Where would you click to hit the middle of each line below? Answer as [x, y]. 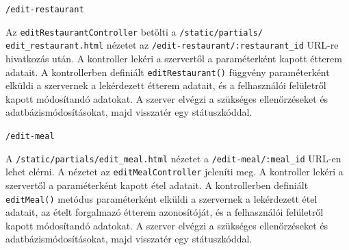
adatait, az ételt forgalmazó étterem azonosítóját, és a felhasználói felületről [165, 212]
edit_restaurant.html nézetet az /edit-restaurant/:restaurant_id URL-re [172, 45]
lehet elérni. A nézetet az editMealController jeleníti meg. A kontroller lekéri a [174, 172]
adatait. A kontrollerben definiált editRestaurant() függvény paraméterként [168, 72]
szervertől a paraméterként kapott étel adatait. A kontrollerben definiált [157, 185]
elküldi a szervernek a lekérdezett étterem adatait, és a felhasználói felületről [166, 85]
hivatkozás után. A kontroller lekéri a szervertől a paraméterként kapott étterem [174, 58]
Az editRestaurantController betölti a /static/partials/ [134, 31]
